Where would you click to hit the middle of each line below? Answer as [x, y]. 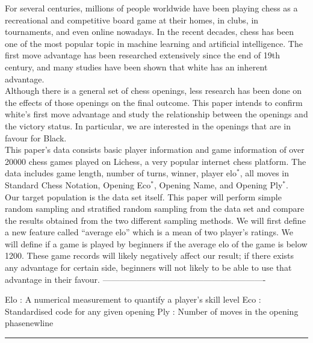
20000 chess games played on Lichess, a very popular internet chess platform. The [156, 161]
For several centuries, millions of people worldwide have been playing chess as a [151, 8]
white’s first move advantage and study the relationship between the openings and [156, 114]
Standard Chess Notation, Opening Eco [78, 184]
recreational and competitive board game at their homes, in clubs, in [132, 20]
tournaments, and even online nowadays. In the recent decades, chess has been [149, 32]
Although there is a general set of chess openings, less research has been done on [153, 91]
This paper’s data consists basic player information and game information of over [155, 150]
